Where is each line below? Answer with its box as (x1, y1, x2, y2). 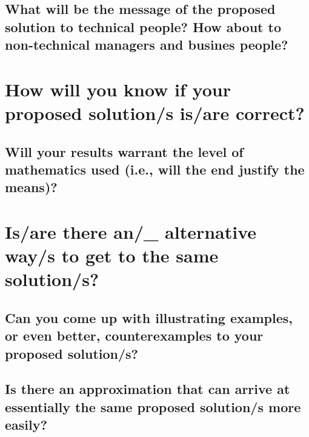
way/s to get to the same (5, 243, 219, 268)
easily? (5, 415, 47, 434)
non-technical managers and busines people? (5, 35, 288, 54)
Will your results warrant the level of (5, 142, 244, 161)
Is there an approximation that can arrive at (5, 379, 290, 398)
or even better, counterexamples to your (5, 326, 264, 345)
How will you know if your (5, 76, 231, 101)
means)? (5, 178, 58, 196)
